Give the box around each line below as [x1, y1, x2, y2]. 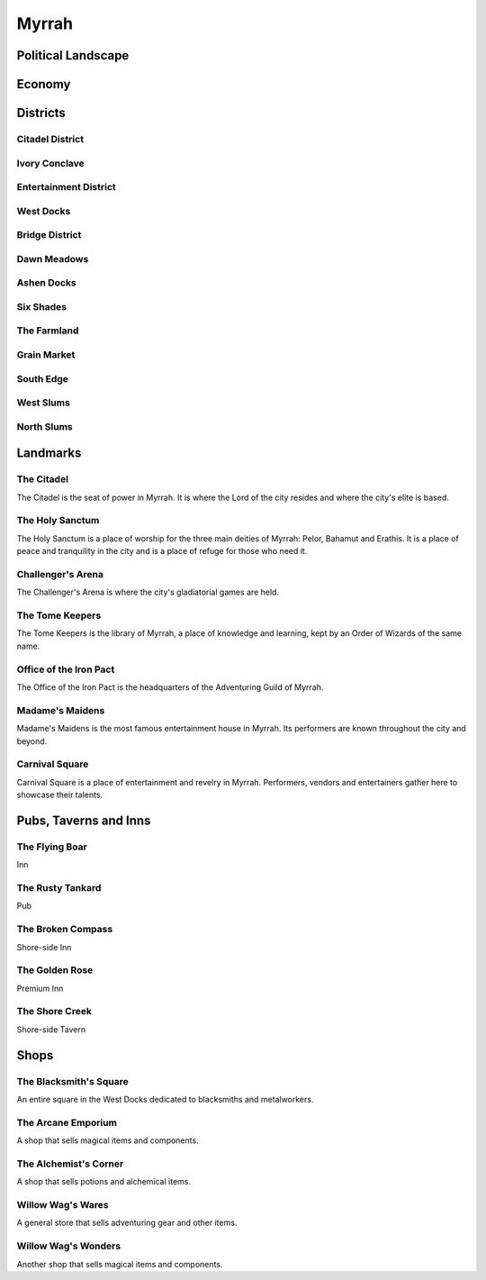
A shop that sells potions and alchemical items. [16, 1176, 191, 1187]
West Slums [16, 396, 71, 409]
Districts [16, 105, 67, 121]
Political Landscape [16, 48, 130, 63]
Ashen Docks [16, 277, 76, 289]
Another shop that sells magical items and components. [16, 1258, 223, 1269]
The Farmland [16, 324, 79, 337]
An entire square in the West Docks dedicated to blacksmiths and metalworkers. [16, 1094, 314, 1104]
